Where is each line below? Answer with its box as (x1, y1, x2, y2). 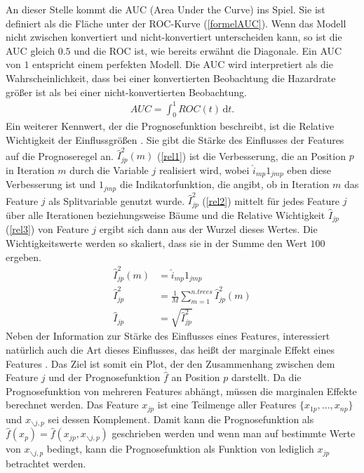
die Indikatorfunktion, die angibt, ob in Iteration (119, 177, 330, 192)
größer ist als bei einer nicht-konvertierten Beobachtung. (6, 84, 247, 99)
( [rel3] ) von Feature (6, 222, 89, 236)
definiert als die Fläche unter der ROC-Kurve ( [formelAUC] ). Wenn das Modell (6, 15, 346, 30)
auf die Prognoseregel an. (6, 148, 114, 163)
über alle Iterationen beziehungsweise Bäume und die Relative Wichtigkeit (6, 207, 325, 222)
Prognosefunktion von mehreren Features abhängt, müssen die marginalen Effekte (6, 383, 357, 398)
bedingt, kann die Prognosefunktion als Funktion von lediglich (46, 441, 314, 456)
